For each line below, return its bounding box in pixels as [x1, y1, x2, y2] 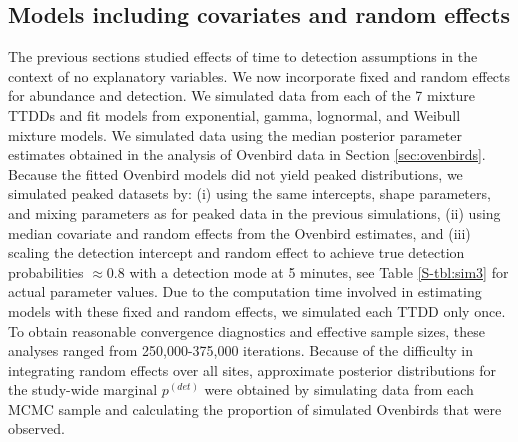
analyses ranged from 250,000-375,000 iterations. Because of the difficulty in [8, 340, 473, 361]
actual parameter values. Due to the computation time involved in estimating [8, 281, 482, 302]
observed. [8, 418, 65, 439]
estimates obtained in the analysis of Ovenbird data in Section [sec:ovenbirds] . [8, 144, 486, 165]
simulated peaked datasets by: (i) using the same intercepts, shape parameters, [8, 183, 491, 204]
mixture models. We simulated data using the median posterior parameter [8, 124, 462, 145]
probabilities [8, 261, 84, 282]
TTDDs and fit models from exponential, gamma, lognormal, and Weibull [8, 104, 461, 125]
